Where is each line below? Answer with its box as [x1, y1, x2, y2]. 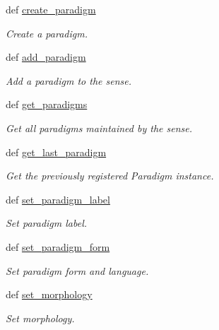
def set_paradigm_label [6, 191, 110, 206]
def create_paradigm [6, 2, 96, 16]
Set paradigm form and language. [6, 263, 149, 278]
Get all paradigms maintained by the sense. [6, 120, 193, 135]
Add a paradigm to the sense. [6, 73, 132, 88]
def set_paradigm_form [6, 239, 110, 254]
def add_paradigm [6, 49, 86, 64]
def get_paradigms [6, 97, 88, 112]
